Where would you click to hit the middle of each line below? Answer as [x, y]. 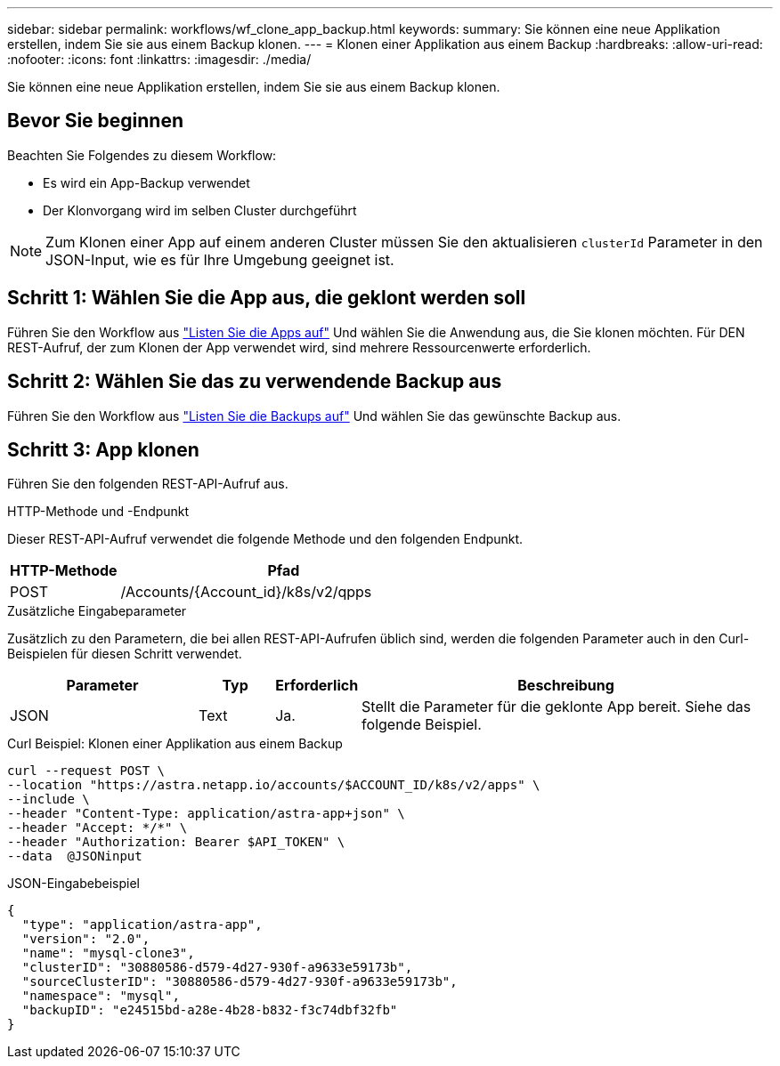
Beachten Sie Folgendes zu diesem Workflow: [142, 155]
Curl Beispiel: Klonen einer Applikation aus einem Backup [175, 744]
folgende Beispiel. [422, 725]
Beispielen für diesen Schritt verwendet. [125, 654]
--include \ [49, 799]
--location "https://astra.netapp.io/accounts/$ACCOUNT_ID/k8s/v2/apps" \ [274, 785]
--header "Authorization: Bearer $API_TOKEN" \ [176, 842]
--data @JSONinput [75, 856]
